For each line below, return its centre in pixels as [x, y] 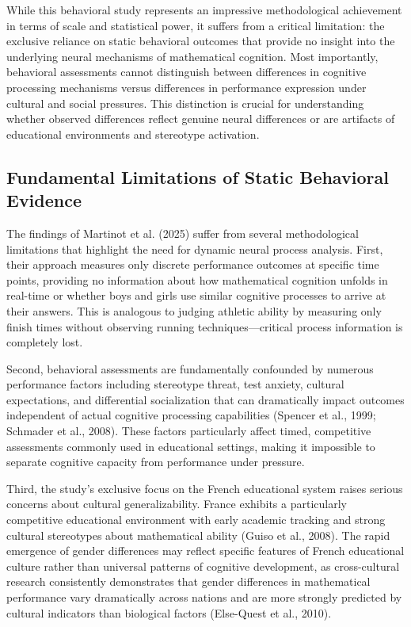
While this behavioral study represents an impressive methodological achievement [204, 10]
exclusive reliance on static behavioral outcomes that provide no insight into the [201, 41]
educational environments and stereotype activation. [133, 134]
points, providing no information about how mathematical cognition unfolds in [197, 279]
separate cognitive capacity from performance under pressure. [156, 462]
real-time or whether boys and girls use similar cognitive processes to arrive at [196, 295]
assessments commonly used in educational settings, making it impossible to [191, 446]
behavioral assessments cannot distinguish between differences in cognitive [186, 72]
